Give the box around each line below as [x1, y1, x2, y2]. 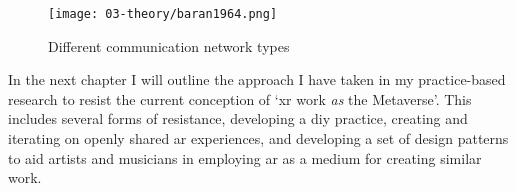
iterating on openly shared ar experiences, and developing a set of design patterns [8, 128, 509, 149]
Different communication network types [48, 35, 290, 56]
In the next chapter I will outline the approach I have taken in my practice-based [8, 69, 506, 90]
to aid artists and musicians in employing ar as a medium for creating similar [8, 147, 482, 168]
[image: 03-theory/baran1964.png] [48, 7, 278, 21]
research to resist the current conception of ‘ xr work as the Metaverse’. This [8, 88, 472, 109]
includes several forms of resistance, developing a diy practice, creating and [8, 108, 468, 129]
